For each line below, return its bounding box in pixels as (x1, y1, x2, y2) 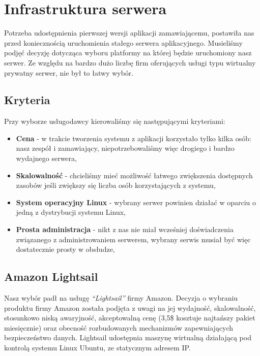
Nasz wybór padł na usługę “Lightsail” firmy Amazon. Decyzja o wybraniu (4, 293, 238, 303)
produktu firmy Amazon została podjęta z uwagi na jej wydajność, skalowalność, (4, 302, 256, 313)
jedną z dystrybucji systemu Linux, (16, 207, 126, 217)
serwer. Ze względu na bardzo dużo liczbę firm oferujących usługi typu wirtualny (4, 57, 256, 68)
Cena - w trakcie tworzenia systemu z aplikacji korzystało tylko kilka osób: (16, 133, 251, 143)
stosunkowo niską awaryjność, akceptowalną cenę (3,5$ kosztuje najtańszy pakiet (4, 312, 255, 323)
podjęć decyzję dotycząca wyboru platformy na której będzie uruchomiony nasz (4, 47, 252, 58)
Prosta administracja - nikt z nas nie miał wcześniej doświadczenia (16, 224, 234, 235)
